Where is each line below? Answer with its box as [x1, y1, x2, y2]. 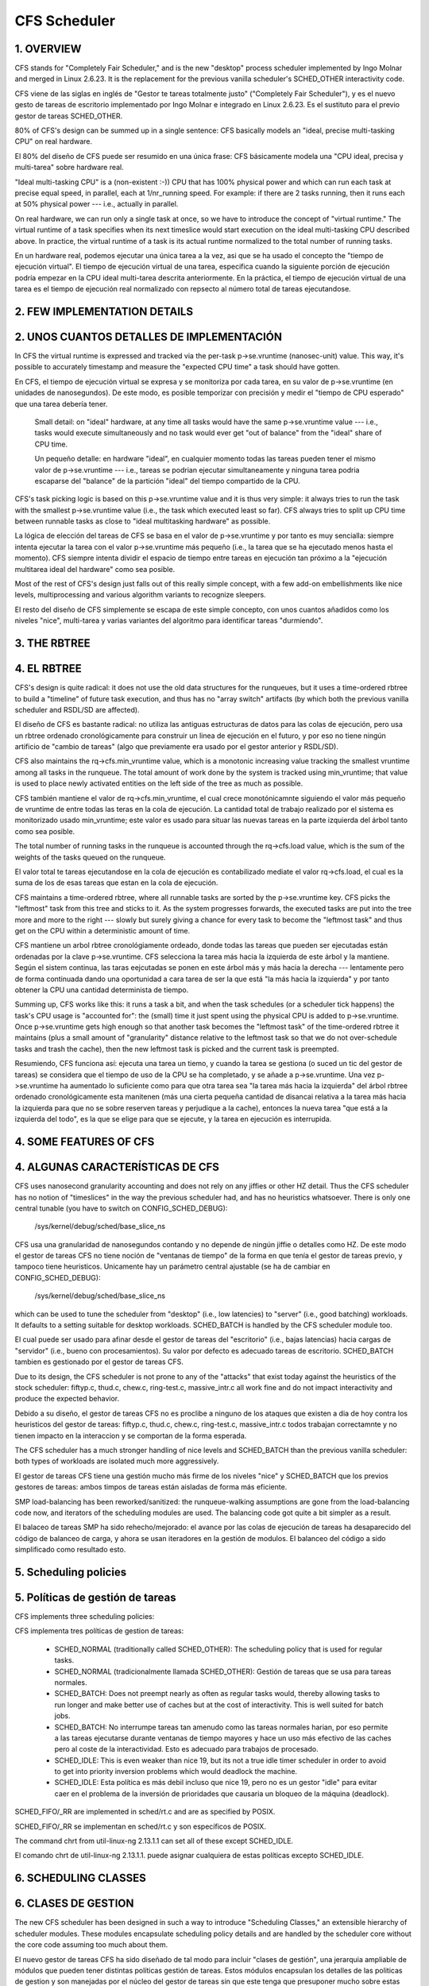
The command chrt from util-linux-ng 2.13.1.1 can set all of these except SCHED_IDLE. [14, 1836, 294, 1846]
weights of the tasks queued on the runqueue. [14, 852, 166, 862]
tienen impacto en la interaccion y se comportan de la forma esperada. [14, 1431, 247, 1440]
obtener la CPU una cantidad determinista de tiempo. [14, 985, 189, 995]
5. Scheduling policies [14, 1565, 127, 1578]
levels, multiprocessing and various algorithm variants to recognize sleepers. [14, 590, 266, 600]
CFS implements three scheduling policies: [14, 1611, 155, 1621]
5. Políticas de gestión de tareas [14, 1590, 176, 1604]
